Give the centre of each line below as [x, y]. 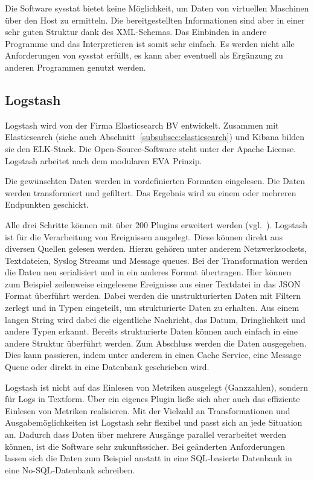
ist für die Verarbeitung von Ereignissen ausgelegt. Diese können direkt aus [144, 236]
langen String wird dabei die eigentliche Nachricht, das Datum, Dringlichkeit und [155, 319]
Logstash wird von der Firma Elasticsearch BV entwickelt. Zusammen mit [142, 125]
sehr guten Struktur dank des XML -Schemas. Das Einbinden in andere [136, 32]
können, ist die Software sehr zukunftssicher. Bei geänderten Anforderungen [145, 446]
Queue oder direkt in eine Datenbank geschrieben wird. [107, 367]
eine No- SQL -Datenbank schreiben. [70, 469]
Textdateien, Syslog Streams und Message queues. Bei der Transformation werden [156, 260]
